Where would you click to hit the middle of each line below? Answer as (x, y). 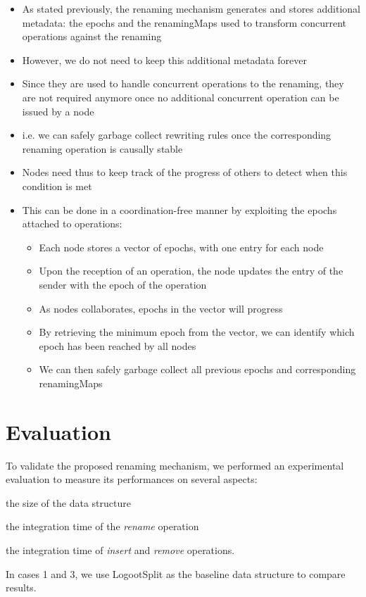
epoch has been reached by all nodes (118, 345)
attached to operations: (72, 224)
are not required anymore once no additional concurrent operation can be (181, 97)
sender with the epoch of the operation (123, 284)
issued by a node (58, 111)
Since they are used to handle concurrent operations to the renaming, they (183, 83)
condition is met (57, 186)
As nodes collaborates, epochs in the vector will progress (161, 308)
